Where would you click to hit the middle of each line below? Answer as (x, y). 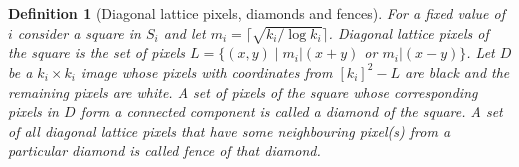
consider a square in (79, 32)
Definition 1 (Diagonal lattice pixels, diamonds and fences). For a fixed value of (256, 13)
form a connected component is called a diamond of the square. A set (291, 111)
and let (184, 32)
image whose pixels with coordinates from (206, 71)
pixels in (33, 111)
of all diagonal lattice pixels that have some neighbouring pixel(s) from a (229, 130)
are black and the (457, 71)
